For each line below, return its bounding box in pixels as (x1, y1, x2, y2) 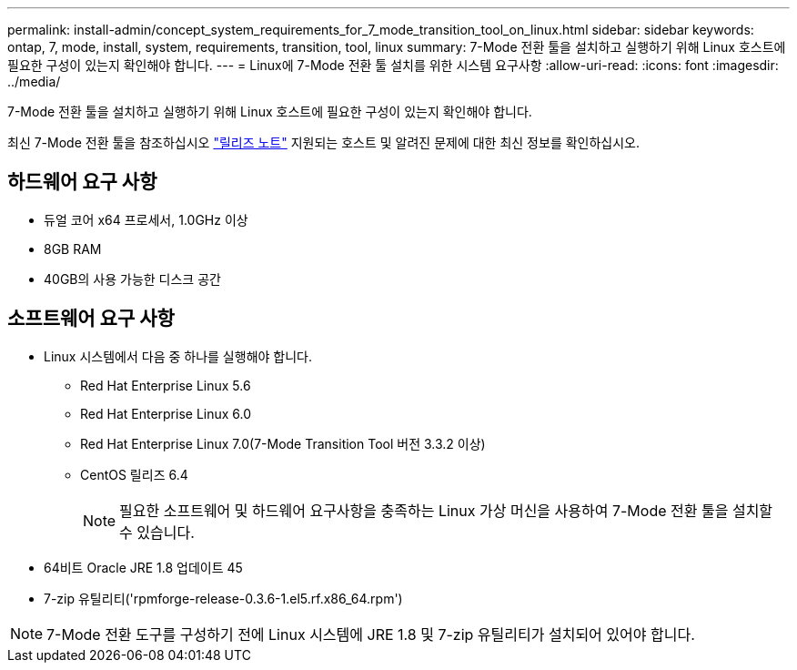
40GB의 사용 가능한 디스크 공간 (44, 270, 221, 287)
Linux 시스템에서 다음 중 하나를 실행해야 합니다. (44, 348, 312, 364)
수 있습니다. (119, 523, 195, 542)
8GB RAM (44, 240, 102, 257)
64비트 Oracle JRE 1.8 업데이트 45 (44, 559, 243, 575)
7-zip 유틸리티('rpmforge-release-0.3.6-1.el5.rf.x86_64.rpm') (44, 590, 403, 606)
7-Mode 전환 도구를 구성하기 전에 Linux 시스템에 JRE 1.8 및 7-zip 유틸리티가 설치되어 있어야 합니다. (46, 624, 695, 644)
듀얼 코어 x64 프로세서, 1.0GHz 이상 (44, 211, 248, 228)
